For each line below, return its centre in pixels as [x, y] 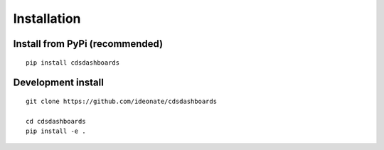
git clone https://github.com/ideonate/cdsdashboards [121, 101]
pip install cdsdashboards [73, 63]
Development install [59, 83]
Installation [47, 18]
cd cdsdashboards [56, 121]
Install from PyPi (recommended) [88, 44]
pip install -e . [56, 131]
